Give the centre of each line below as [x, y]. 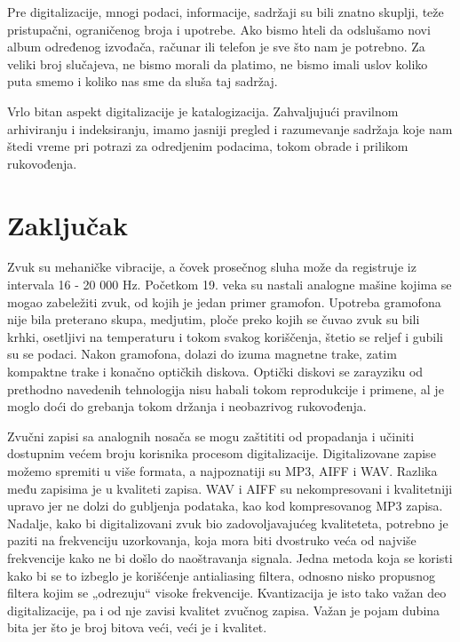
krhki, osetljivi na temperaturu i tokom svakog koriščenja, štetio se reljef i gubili [225, 336]
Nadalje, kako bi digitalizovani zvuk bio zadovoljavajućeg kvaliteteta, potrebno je [228, 523]
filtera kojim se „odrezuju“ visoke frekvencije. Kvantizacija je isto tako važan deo [227, 593]
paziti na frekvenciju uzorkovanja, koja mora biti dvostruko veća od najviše [212, 540]
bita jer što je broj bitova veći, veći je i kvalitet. [137, 627]
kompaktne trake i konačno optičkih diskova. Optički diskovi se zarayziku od [215, 372]
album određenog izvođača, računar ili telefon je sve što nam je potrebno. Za [216, 47]
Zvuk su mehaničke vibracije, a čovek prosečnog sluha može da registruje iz [212, 267]
